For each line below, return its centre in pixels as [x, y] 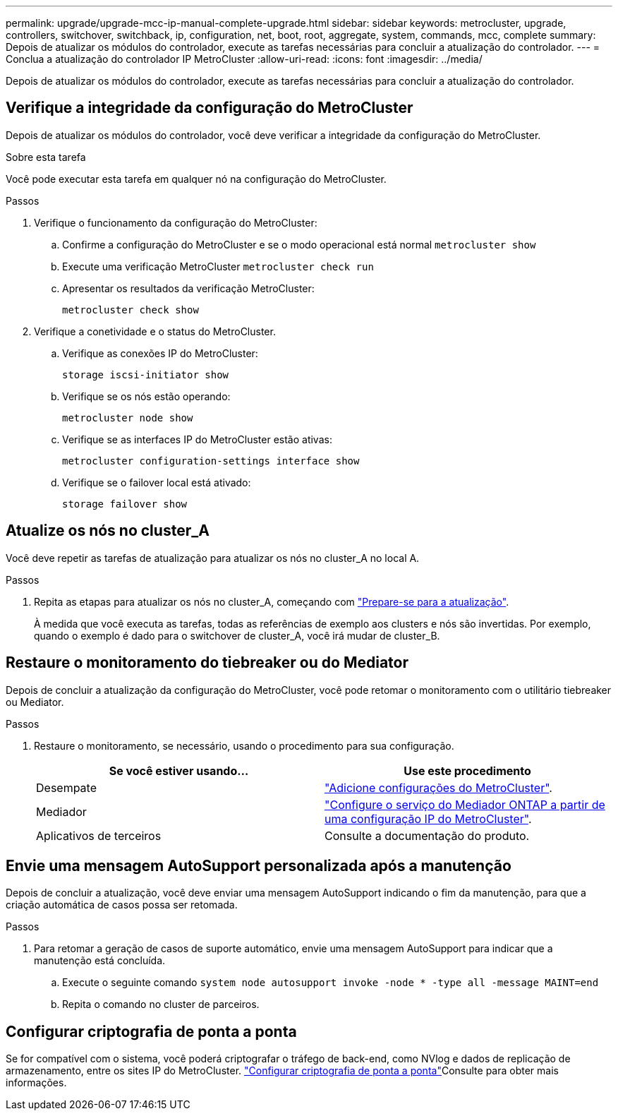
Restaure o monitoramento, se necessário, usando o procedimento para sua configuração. [244, 745]
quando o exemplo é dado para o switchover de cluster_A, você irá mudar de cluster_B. [237, 635]
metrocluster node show [128, 418]
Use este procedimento [467, 770]
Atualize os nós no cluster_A [108, 531]
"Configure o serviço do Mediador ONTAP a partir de [465, 804]
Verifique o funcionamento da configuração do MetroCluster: [176, 222]
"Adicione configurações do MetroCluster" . [438, 787]
